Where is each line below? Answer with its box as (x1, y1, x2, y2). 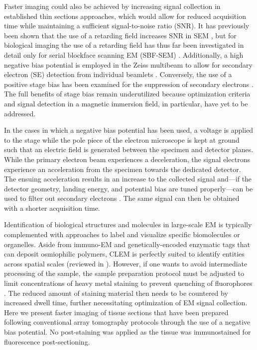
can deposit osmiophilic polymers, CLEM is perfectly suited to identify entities (4, 249, 245, 259)
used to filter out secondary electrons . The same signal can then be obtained (4, 193, 240, 203)
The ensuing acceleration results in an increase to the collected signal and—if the (4, 174, 252, 184)
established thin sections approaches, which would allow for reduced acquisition (4, 10, 246, 21)
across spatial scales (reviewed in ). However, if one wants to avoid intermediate (4, 258, 248, 268)
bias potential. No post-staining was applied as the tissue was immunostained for (4, 327, 251, 337)
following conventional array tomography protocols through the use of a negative (4, 317, 251, 327)
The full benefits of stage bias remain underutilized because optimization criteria (4, 88, 251, 99)
